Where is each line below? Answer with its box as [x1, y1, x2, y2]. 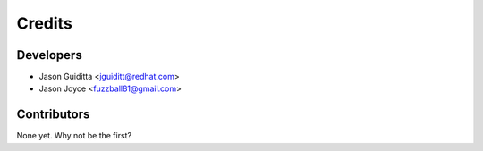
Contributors [16, 107, 90, 122]
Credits [16, 13, 73, 33]
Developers [16, 47, 82, 63]
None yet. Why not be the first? [16, 130, 132, 141]
